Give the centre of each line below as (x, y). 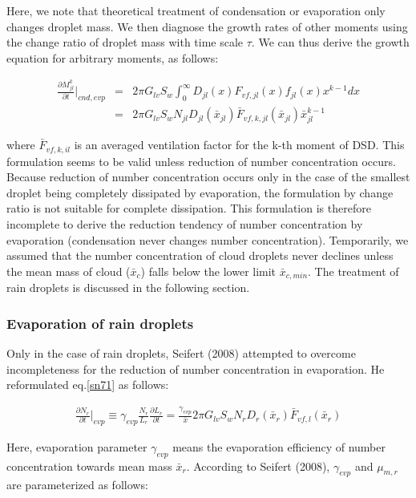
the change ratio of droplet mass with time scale (125, 42)
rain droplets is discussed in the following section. (128, 287)
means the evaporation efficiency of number (279, 446)
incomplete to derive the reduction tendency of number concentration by (185, 223)
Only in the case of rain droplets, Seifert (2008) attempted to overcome (181, 352)
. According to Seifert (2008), (258, 466)
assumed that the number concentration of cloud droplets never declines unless (200, 255)
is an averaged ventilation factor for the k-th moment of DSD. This (239, 145)
